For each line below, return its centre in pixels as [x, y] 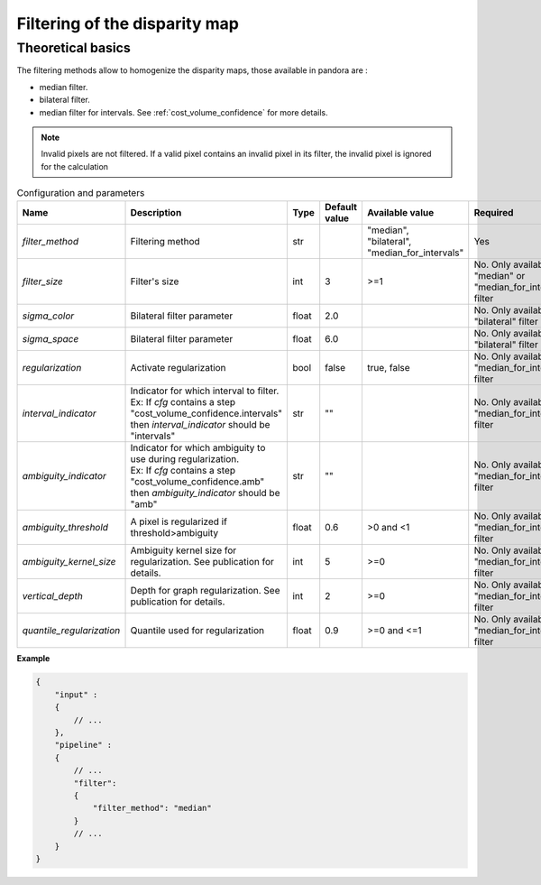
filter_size [42, 281]
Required [494, 212]
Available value [400, 212]
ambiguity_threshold [65, 527]
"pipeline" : [83, 745]
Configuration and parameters [81, 193]
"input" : [76, 694]
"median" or [500, 275]
